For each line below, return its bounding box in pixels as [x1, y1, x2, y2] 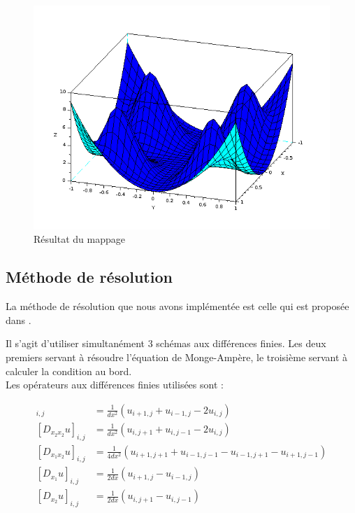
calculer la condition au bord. [6, 363, 132, 378]
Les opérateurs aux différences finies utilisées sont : [6, 377, 224, 392]
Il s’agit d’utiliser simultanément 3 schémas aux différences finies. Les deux [6, 336, 326, 351]
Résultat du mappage [34, 232, 125, 246]
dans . [6, 312, 31, 327]
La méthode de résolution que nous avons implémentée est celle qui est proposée [6, 299, 349, 314]
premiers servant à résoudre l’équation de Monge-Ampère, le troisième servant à [6, 349, 348, 364]
